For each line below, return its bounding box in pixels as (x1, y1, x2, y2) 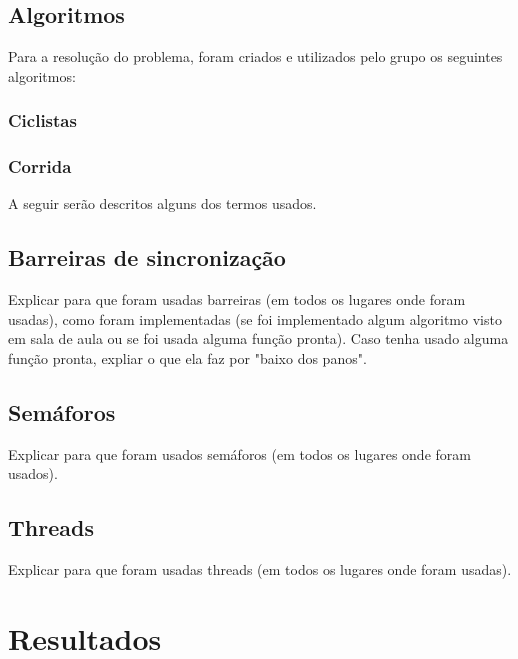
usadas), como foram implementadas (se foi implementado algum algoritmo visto (8, 308, 502, 329)
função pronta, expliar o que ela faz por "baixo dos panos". (8, 348, 367, 369)
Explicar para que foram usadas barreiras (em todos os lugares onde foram (8, 289, 466, 310)
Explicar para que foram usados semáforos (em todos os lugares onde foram (8, 443, 471, 464)
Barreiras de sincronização (8, 242, 286, 273)
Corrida (8, 154, 72, 179)
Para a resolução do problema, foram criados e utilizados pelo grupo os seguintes (8, 46, 503, 67)
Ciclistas (8, 108, 77, 133)
